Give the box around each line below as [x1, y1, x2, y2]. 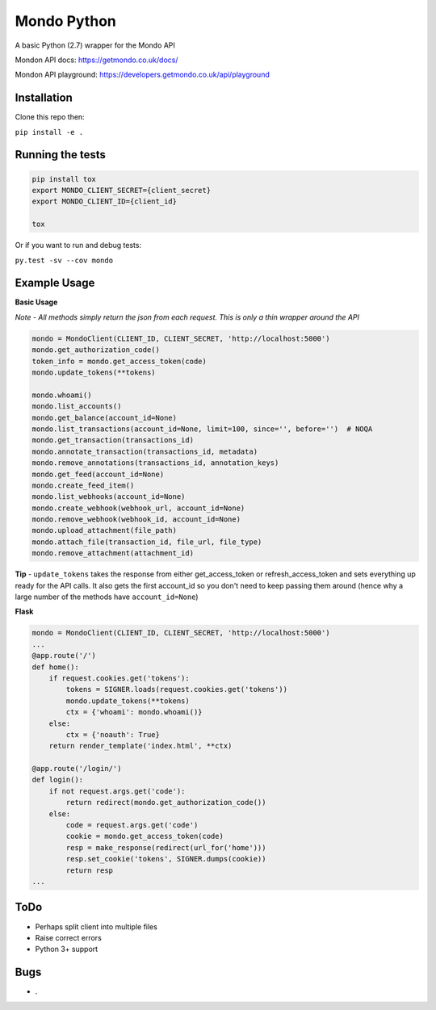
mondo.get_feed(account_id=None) [31, 469, 165, 479]
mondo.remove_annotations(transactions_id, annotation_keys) [31, 459, 279, 467]
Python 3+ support [35, 945, 99, 954]
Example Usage [15, 276, 95, 290]
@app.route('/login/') [31, 764, 122, 773]
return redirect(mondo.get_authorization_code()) [65, 798, 266, 807]
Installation [15, 91, 73, 105]
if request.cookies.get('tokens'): [48, 673, 190, 682]
